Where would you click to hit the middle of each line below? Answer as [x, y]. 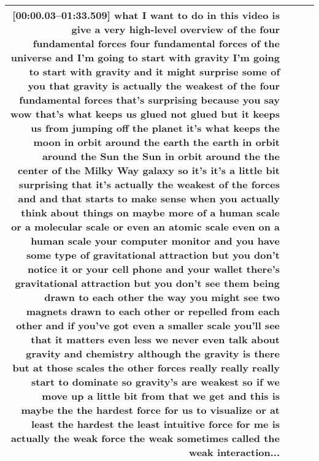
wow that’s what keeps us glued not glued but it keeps [145, 114]
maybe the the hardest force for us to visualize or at [150, 410]
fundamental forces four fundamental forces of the [156, 43]
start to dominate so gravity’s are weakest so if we [156, 382]
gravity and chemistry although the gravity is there [153, 353]
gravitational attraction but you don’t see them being [147, 283]
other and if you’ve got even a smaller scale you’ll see [148, 325]
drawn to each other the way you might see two [162, 297]
